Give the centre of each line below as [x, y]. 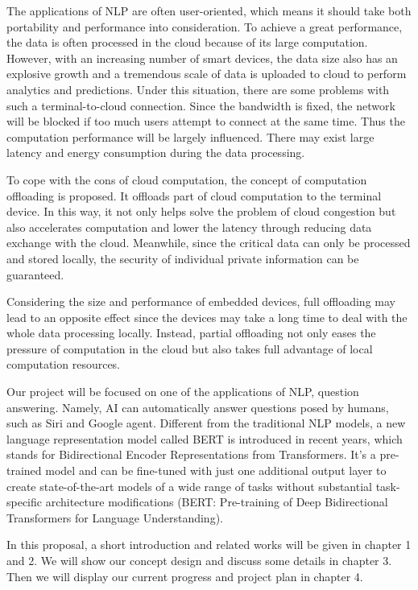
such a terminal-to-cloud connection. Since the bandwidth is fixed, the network [201, 105]
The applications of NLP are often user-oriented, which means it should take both [209, 10]
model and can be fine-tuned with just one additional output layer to [216, 470]
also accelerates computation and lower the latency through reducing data [189, 227]
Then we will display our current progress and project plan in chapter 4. [185, 576]
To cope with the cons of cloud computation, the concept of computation [187, 179]
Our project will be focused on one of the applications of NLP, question [183, 392]
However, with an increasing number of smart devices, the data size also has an [202, 58]
